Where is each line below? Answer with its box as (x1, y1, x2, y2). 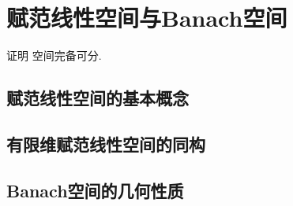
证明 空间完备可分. (6, 47, 102, 64)
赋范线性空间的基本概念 (6, 86, 189, 110)
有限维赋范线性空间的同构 (6, 131, 205, 156)
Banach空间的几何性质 (6, 178, 184, 202)
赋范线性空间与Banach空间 (6, 2, 287, 34)
